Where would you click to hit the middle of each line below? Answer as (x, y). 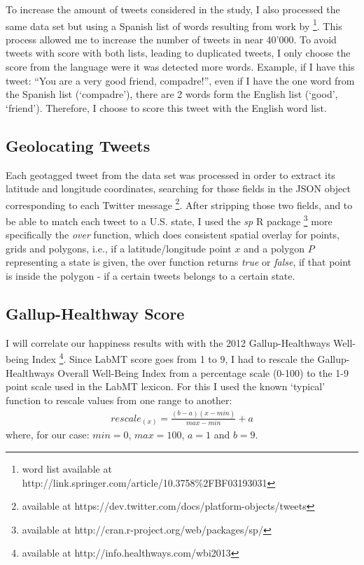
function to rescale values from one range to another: (119, 400)
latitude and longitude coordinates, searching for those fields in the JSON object (178, 188)
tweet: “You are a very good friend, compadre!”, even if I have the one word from (180, 80)
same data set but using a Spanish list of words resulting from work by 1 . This (174, 24)
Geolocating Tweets (78, 145)
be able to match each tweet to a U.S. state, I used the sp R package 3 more (169, 220)
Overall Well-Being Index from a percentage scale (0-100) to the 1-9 (203, 372)
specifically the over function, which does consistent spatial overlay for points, (173, 235)
